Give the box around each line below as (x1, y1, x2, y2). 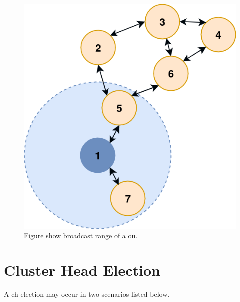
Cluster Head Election (4, 260, 160, 280)
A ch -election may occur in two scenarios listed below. (4, 289, 170, 299)
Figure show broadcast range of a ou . (24, 230, 138, 241)
